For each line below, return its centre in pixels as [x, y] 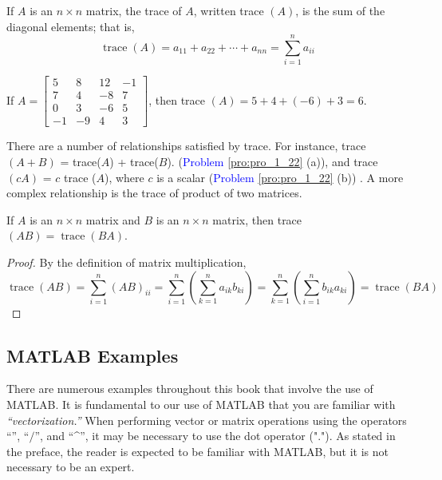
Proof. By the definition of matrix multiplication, [126, 262]
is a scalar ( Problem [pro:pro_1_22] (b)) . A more [280, 177]
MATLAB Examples [93, 355]
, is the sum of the [340, 10]
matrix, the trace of [134, 10]
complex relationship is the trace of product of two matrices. [154, 193]
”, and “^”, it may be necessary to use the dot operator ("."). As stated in [215, 436]
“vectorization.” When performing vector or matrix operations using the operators [207, 420]
